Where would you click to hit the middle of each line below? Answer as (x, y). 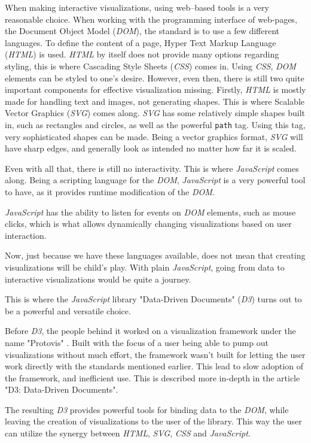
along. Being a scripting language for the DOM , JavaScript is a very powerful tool (155, 180)
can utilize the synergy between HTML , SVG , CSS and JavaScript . (128, 433)
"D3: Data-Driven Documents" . (62, 389)
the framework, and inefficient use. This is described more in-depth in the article (153, 377)
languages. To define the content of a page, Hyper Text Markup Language (141, 42)
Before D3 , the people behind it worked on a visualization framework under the (150, 331)
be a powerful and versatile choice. (68, 310)
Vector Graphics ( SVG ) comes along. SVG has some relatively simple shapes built (155, 113)
